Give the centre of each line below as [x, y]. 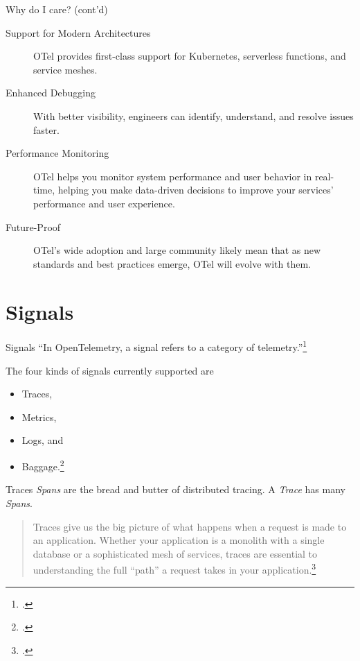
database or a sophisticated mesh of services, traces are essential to [175, 553]
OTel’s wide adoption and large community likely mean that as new [177, 250]
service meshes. [65, 69]
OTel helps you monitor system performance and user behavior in [173, 176]
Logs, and [43, 440]
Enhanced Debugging [51, 93]
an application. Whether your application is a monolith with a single [179, 540]
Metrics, [39, 417]
